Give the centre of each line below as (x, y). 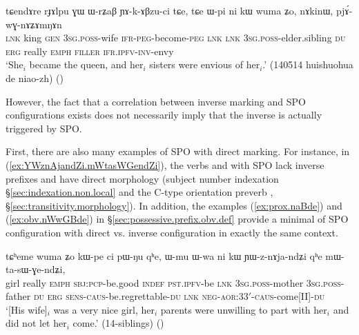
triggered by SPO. (44, 128)
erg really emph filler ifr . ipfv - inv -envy (90, 51)
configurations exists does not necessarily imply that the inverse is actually (164, 115)
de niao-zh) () (35, 78)
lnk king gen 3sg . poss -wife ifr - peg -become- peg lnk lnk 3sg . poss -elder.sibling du (176, 38)
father (18, 296)
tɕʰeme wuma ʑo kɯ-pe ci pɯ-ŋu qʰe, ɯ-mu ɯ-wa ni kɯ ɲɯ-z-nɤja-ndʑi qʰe (164, 255)
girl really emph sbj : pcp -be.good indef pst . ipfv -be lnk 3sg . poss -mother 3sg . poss (173, 282)
